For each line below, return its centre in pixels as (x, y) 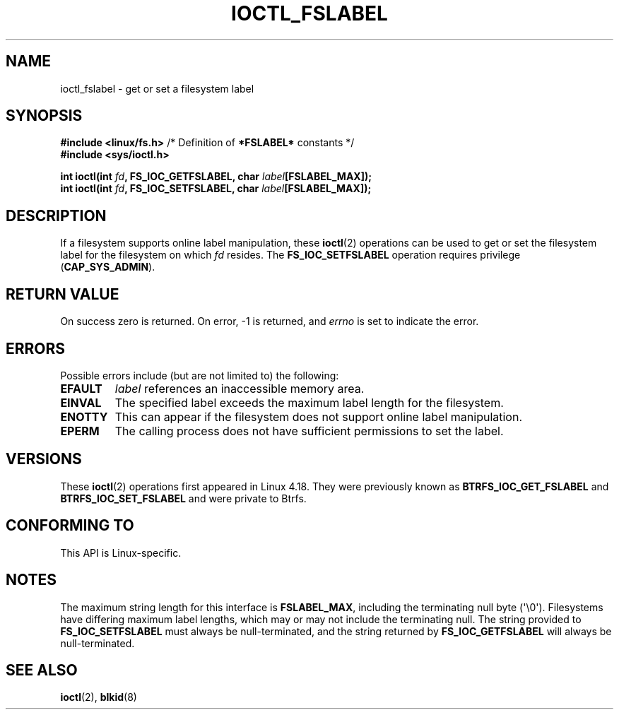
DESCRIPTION (56, 215)
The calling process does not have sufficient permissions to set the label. (309, 431)
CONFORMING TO (70, 526)
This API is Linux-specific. (121, 552)
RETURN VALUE (63, 294)
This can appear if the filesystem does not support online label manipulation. (319, 416)
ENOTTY (84, 416)
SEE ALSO (42, 670)
